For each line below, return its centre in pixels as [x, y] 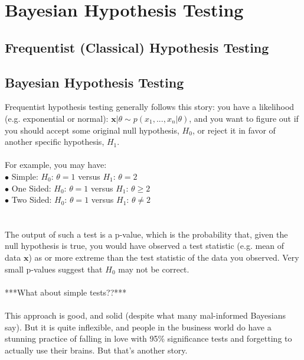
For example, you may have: [56, 165]
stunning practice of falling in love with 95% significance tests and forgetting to [148, 338]
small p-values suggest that [54, 269]
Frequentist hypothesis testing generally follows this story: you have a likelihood [150, 107]
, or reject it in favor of [234, 130]
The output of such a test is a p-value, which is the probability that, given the [146, 234]
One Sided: [31, 188]
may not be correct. [154, 269]
